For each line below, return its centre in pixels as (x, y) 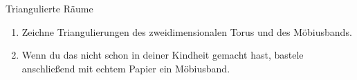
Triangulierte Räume (49, 8)
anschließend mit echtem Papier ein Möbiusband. (126, 68)
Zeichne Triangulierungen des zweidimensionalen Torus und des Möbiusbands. (187, 31)
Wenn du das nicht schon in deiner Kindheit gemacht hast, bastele (163, 55)
